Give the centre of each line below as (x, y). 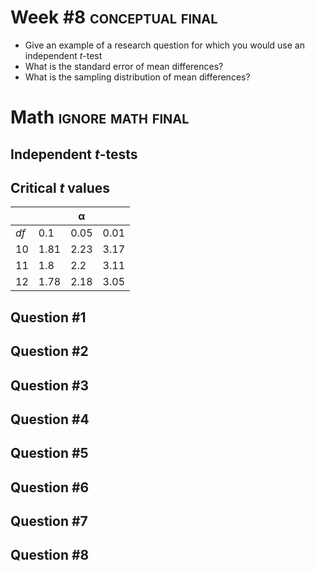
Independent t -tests (74, 154)
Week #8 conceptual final (114, 17)
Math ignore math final (100, 117)
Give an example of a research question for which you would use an (164, 45)
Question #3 (50, 385)
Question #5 (49, 453)
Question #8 (50, 555)
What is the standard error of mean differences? (124, 66)
